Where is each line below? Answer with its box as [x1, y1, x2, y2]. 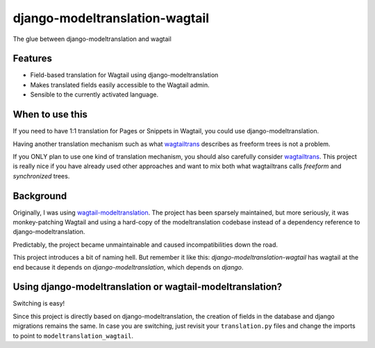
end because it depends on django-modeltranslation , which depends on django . [12, 263, 244, 271]
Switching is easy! [12, 299, 65, 308]
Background [12, 190, 67, 201]
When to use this [12, 108, 88, 121]
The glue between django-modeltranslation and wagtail [12, 35, 172, 43]
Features [12, 53, 52, 65]
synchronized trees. [12, 172, 70, 180]
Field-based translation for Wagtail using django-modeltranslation [30, 71, 219, 79]
